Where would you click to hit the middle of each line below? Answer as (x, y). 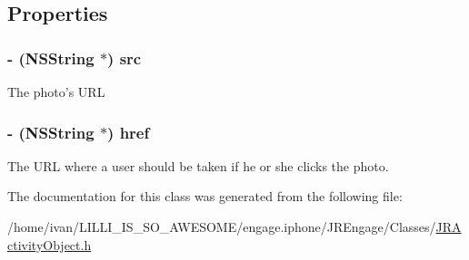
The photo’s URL (56, 91)
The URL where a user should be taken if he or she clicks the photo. (198, 165)
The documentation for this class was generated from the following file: (205, 196)
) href (129, 132)
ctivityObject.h (50, 244)
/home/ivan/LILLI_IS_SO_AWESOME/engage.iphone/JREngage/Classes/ (222, 226)
